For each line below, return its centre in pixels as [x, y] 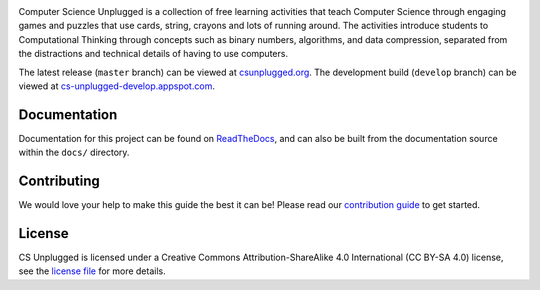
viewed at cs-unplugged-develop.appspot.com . [116, 86]
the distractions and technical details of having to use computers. [153, 54]
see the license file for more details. [92, 271]
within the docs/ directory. [74, 152]
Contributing [59, 181]
